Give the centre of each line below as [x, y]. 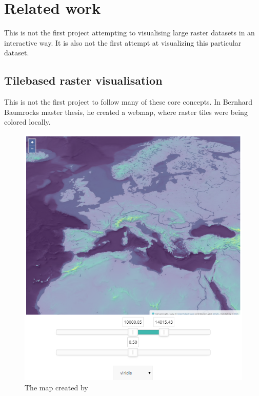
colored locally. [27, 122]
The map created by [56, 387]
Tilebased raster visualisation [83, 80]
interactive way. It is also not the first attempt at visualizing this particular [123, 42]
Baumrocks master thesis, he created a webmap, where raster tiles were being [126, 112]
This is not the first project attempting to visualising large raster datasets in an [129, 33]
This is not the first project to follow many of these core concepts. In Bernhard [128, 102]
